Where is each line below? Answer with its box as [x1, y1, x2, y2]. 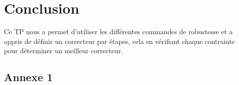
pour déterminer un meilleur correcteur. [4, 45, 123, 56]
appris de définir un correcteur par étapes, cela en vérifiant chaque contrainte [4, 36, 235, 46]
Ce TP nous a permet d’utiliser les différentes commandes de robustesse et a [4, 26, 233, 37]
